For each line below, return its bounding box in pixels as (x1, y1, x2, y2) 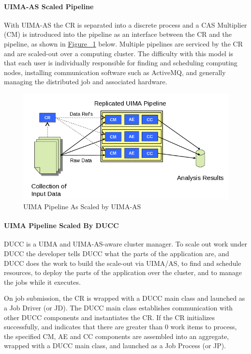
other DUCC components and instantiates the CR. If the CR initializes (4, 312, 215, 322)
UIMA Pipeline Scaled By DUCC (4, 220, 119, 231)
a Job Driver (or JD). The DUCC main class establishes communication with (4, 302, 233, 312)
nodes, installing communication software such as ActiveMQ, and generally (4, 67, 226, 77)
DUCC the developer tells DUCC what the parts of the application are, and (4, 248, 229, 258)
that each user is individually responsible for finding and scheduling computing (4, 58, 237, 68)
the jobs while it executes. (4, 277, 81, 287)
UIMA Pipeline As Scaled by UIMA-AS (23, 201, 141, 212)
